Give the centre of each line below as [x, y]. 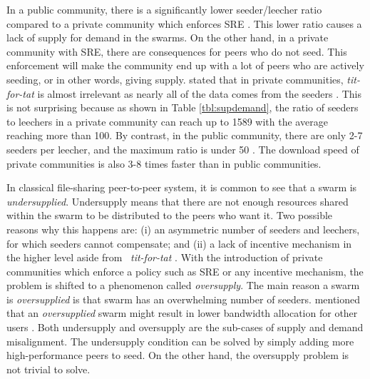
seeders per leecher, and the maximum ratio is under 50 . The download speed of [183, 149]
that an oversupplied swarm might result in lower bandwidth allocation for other [182, 313]
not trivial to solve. [48, 369]
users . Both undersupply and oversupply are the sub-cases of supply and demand [185, 327]
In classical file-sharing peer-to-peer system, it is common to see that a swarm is [182, 187]
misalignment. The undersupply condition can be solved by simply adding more [180, 341]
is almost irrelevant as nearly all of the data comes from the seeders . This [199, 93]
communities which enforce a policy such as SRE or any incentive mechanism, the [185, 271]
